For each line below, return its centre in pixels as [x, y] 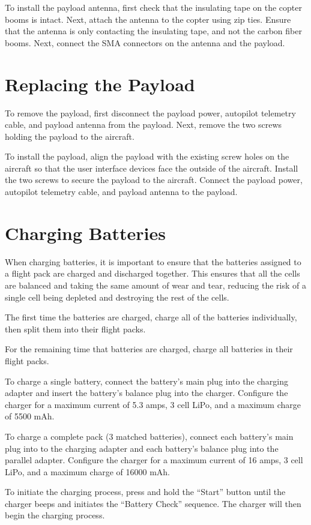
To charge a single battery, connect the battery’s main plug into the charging [147, 381]
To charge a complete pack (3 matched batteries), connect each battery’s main [149, 436]
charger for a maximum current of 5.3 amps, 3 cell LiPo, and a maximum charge [153, 404]
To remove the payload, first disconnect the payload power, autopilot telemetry [150, 112]
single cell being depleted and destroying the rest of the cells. [117, 297]
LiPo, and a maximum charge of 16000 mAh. [87, 471]
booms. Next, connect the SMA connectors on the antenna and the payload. [145, 42]
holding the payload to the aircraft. [70, 136]
